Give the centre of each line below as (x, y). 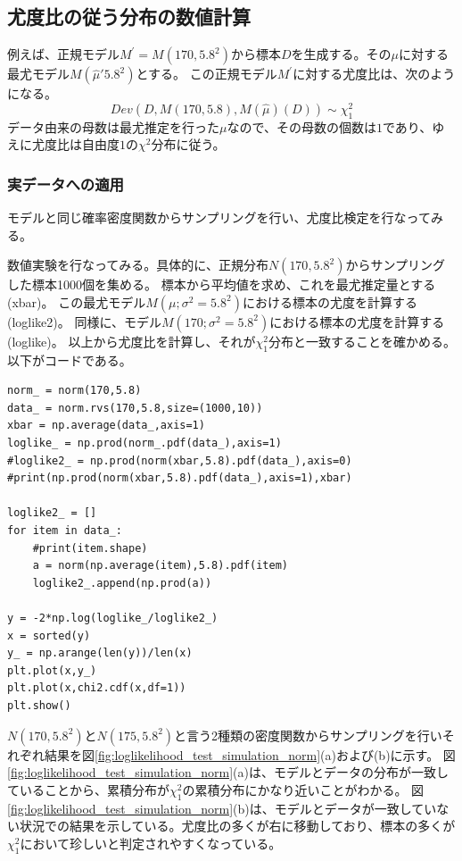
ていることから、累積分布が (88, 789)
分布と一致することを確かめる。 (362, 341)
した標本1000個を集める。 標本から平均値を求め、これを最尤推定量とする (222, 284)
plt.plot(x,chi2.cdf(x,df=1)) (97, 688)
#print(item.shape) (90, 548)
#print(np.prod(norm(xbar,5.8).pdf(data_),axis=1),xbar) (180, 478)
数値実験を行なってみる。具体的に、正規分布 (138, 265)
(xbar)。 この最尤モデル (77, 301)
